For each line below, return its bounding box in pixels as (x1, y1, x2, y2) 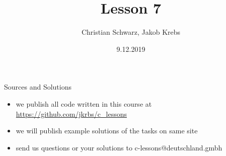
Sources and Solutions (4, 82, 71, 92)
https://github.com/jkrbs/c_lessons (16, 108, 127, 119)
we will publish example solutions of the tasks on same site (16, 125, 198, 136)
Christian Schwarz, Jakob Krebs (81, 27, 181, 37)
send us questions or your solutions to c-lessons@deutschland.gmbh (16, 142, 222, 152)
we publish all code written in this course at (16, 98, 152, 109)
